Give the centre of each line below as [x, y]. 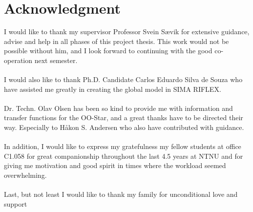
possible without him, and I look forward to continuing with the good [108, 51]
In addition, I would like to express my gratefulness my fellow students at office [123, 146]
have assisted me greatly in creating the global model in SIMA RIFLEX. [113, 89]
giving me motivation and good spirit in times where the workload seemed [115, 165]
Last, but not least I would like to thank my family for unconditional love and [121, 194]
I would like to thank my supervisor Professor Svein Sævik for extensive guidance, [127, 32]
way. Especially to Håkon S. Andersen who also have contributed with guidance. [124, 127]
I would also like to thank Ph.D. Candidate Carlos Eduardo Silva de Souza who [123, 79]
